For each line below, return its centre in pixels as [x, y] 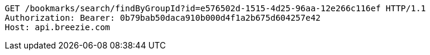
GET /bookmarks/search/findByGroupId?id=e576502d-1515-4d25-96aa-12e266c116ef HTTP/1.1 [216, 8]
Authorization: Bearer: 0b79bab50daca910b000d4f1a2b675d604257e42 [163, 18]
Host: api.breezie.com [58, 27]
